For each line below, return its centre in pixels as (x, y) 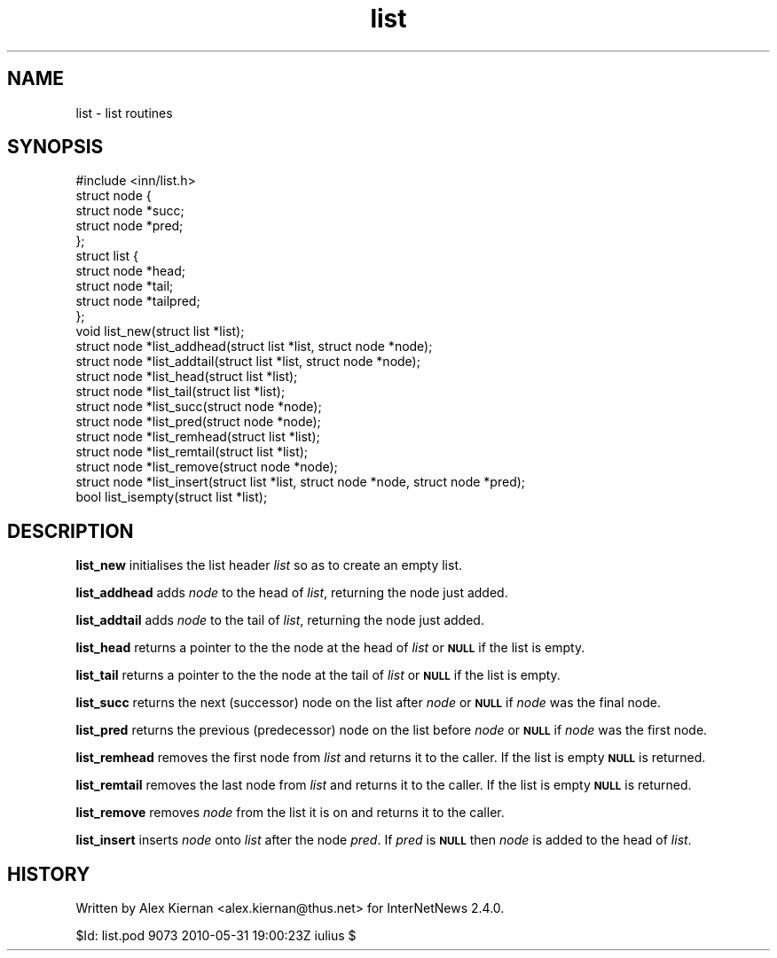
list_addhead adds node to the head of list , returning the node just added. (292, 593)
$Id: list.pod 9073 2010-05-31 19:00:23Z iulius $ (216, 936)
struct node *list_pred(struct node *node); (198, 422)
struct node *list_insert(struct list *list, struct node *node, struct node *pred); (301, 482)
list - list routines (124, 113)
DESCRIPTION (71, 531)
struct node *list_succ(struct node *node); (199, 407)
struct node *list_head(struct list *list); (187, 377)
